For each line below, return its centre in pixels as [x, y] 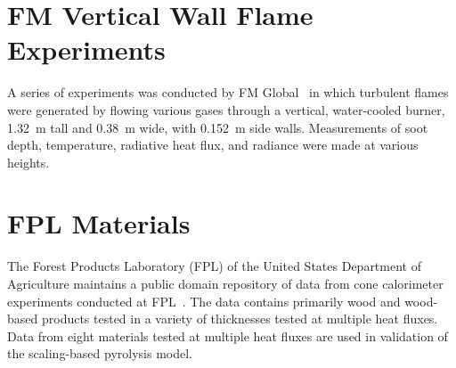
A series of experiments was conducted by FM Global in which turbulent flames [228, 92]
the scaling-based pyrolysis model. [100, 353]
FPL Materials [99, 223]
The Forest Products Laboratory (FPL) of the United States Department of [214, 266]
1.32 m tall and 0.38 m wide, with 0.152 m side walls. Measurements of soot [218, 127]
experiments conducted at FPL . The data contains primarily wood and [204, 301]
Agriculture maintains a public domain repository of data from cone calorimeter [225, 283]
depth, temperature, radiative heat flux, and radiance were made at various [213, 145]
